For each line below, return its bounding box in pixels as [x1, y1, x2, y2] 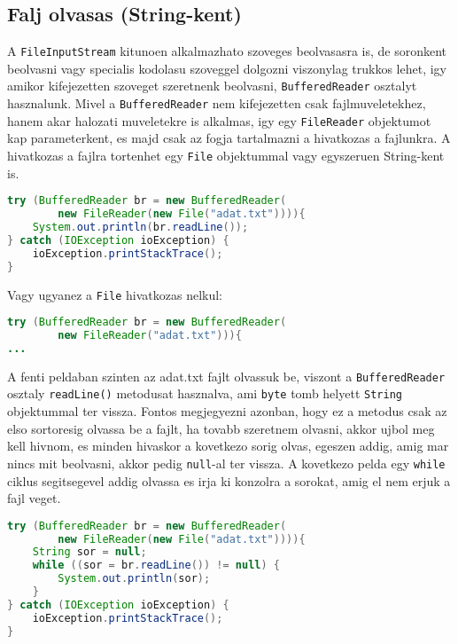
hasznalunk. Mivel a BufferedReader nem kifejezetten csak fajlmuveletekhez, [7, 94, 426, 113]
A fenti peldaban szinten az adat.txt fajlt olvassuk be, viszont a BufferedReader [7, 366, 446, 385]
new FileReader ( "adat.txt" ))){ [58, 329, 242, 342]
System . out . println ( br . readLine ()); [32, 221, 249, 234]
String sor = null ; [32, 546, 147, 559]
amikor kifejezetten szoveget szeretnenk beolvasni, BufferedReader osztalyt [7, 76, 417, 95]
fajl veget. [7, 489, 61, 507]
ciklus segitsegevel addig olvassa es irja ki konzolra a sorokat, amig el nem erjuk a [7, 471, 451, 490]
